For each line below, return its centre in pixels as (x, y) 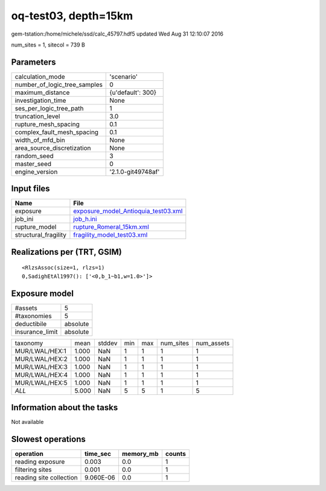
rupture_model (36, 227)
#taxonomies (33, 316)
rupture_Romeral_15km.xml (111, 227)
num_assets (213, 343)
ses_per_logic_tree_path (49, 108)
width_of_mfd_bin (40, 140)
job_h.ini (85, 219)
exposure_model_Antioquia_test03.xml (128, 211)
